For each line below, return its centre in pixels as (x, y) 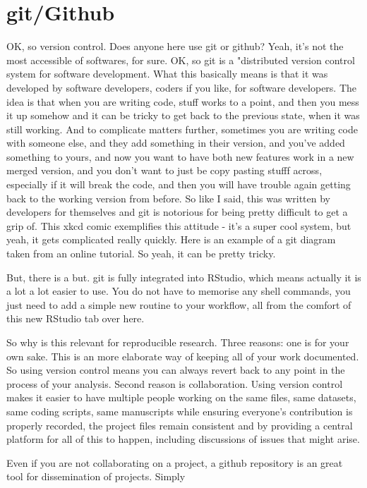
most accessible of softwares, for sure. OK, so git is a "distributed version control (181, 60)
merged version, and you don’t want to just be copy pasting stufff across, (164, 170)
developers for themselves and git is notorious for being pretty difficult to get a (177, 212)
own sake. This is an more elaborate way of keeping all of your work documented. (183, 356)
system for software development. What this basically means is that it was (167, 74)
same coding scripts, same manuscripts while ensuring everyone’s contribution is (180, 411)
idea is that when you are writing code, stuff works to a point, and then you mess (183, 101)
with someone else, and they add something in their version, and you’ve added (176, 143)
